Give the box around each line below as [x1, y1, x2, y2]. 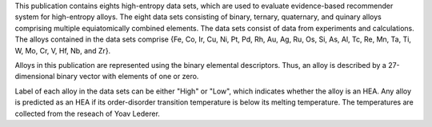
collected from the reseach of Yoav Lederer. [14, 109, 160, 118]
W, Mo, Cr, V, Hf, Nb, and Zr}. [14, 46, 111, 55]
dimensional [14, 72, 55, 81]
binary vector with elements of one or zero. [56, 72, 199, 81]
